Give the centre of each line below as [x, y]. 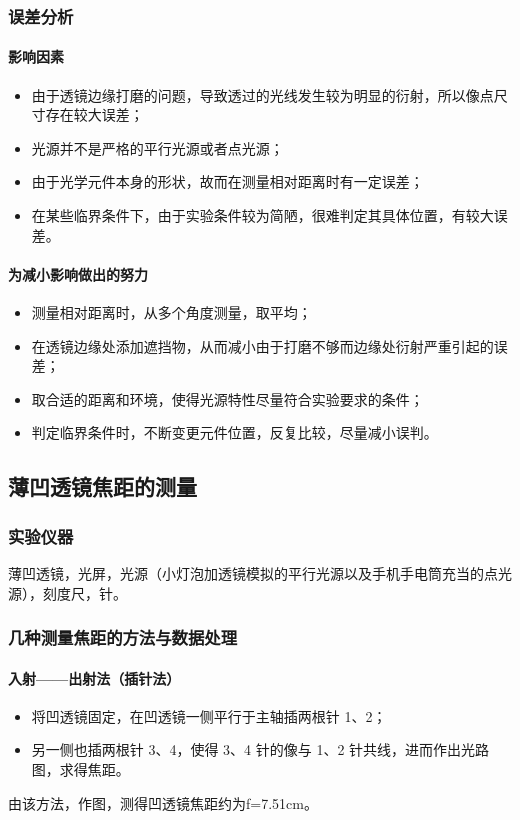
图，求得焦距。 [80, 768]
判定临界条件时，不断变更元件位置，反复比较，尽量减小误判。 [234, 432]
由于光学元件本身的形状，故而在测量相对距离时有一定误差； [227, 181]
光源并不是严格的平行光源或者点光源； [157, 147]
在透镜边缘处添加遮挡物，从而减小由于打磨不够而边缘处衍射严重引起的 [262, 345]
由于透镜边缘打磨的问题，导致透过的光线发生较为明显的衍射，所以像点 [262, 94]
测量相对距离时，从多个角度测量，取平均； [171, 312]
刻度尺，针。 [84, 592]
